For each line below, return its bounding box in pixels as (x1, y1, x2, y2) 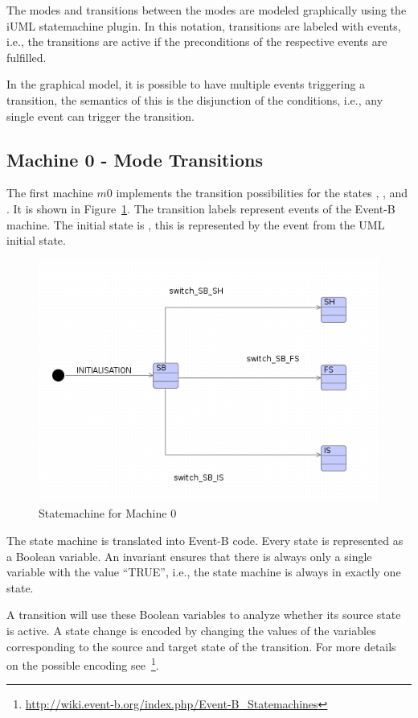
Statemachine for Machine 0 (39, 505, 177, 522)
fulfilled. (6, 48, 47, 65)
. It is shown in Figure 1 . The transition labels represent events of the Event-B (6, 200, 395, 217)
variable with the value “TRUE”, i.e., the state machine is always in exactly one (6, 563, 401, 580)
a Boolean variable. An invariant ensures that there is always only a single (6, 547, 372, 564)
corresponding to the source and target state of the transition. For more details (6, 638, 396, 654)
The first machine (6, 184, 93, 201)
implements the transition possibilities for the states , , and (116, 184, 408, 201)
